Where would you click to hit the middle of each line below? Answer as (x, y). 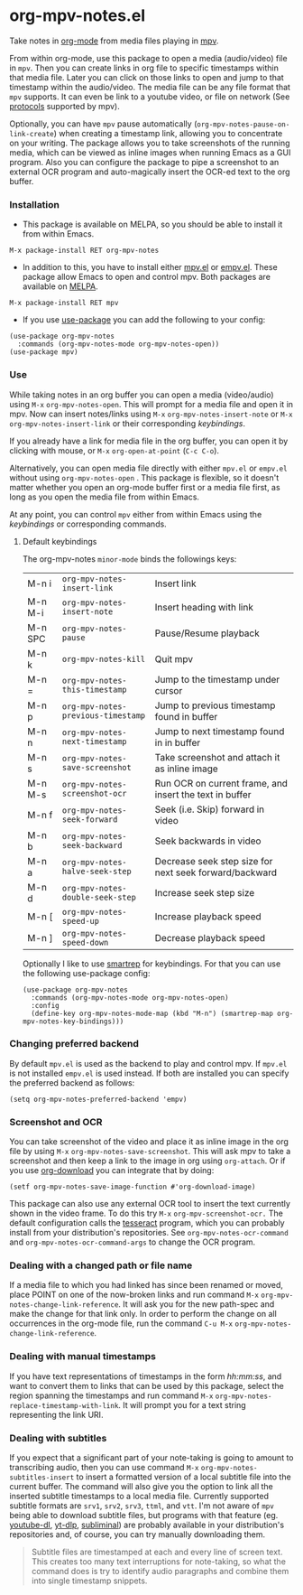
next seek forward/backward (216, 872)
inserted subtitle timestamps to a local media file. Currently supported (139, 1497)
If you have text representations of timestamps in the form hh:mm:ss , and (146, 1376)
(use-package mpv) (44, 352)
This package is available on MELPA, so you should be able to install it (152, 224)
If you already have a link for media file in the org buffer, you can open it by (149, 441)
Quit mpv (174, 658)
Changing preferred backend (74, 1044)
